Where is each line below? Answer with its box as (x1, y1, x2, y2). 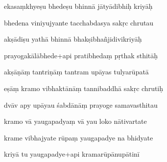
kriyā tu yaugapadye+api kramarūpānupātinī (4, 149, 140, 159)
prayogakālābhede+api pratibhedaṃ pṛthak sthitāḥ (4, 50, 158, 60)
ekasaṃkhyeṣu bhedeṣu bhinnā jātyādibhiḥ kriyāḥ (4, 1, 153, 11)
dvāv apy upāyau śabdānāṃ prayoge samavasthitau (4, 99, 158, 110)
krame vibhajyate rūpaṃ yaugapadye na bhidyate (4, 132, 153, 142)
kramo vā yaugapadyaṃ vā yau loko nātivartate (4, 116, 147, 126)
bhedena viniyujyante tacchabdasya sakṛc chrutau (4, 17, 154, 27)
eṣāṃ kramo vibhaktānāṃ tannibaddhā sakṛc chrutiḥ (4, 83, 164, 93)
